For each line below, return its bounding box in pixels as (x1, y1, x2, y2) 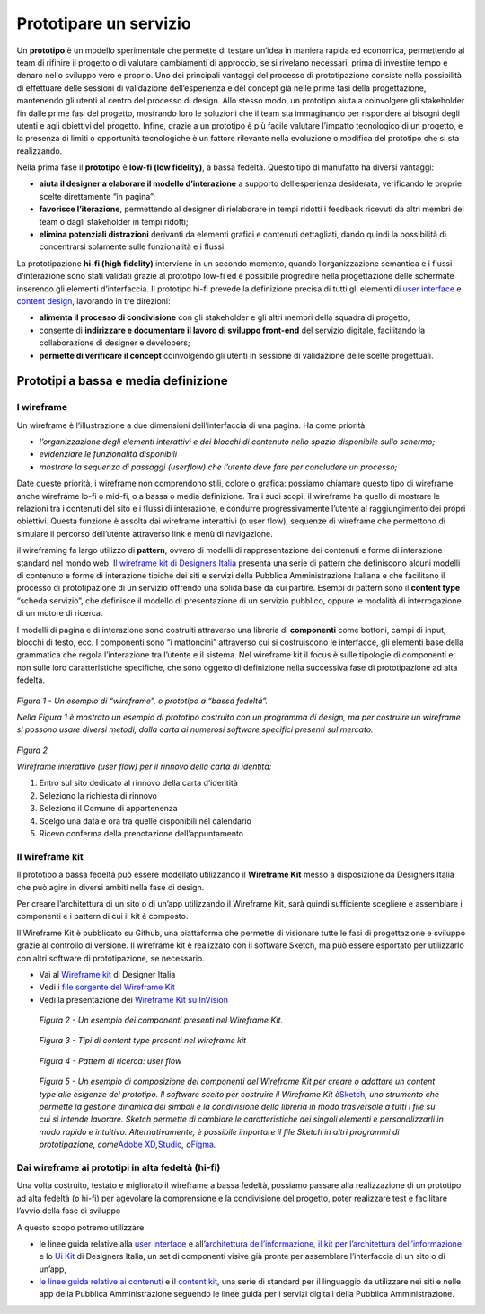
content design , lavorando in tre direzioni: (16, 295, 171, 306)
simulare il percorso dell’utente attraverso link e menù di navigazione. (16, 528, 273, 539)
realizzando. (16, 145, 63, 156)
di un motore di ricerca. (16, 608, 103, 619)
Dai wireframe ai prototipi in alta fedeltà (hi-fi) (16, 1161, 221, 1174)
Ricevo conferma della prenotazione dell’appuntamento (39, 828, 244, 839)
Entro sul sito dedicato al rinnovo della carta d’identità (39, 778, 238, 789)
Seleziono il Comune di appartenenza (39, 803, 179, 814)
